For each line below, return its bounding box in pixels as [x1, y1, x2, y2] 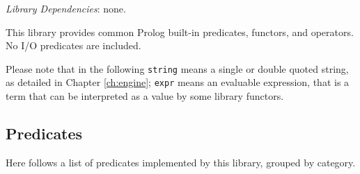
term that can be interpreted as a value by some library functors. [6, 89, 284, 103]
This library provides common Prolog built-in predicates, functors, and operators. [6, 24, 354, 39]
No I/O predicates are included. [6, 38, 141, 53]
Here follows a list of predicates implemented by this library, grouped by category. [6, 155, 356, 169]
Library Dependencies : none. [6, 1, 126, 15]
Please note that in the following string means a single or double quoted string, [6, 61, 349, 76]
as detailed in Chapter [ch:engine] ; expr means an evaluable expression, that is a [6, 75, 350, 89]
